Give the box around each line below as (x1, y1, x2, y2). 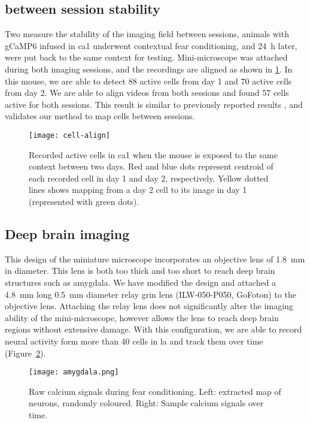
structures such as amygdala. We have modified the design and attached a (5, 276, 276, 288)
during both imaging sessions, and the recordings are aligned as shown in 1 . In (5, 62, 293, 75)
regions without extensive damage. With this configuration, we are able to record (5, 323, 302, 336)
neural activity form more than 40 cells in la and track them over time (5, 334, 263, 347)
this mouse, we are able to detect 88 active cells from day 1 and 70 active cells (5, 74, 292, 87)
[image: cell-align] (29, 131, 111, 140)
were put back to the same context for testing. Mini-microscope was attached (5, 51, 288, 64)
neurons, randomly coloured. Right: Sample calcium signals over (29, 397, 264, 409)
